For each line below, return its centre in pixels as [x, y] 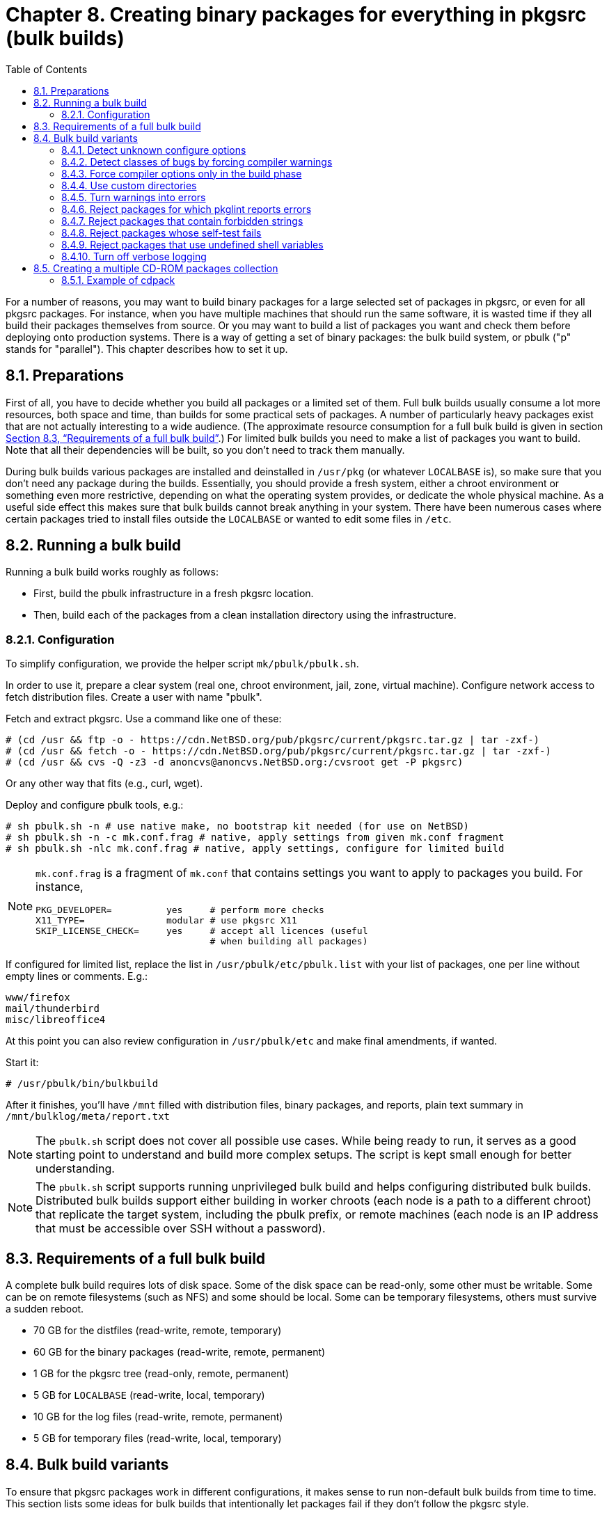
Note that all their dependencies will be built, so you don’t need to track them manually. [205, 450]
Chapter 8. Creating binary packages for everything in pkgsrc [296, 15]
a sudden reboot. [45, 1309]
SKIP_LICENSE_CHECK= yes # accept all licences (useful [202, 931]
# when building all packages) [289, 942]
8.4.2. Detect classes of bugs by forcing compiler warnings [197, 161]
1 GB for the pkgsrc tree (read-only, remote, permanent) [161, 1374]
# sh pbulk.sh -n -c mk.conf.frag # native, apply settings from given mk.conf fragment [255, 838]
